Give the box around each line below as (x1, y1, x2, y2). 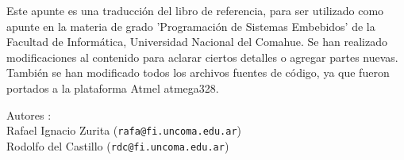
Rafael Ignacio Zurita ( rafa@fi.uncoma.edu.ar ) (6, 122, 242, 139)
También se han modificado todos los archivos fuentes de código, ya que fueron (6, 64, 390, 81)
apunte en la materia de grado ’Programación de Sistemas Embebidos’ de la (6, 17, 375, 34)
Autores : (6, 106, 52, 123)
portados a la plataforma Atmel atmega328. (6, 79, 219, 96)
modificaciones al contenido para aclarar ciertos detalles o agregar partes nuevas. (6, 48, 398, 65)
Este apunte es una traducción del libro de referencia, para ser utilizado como (6, 2, 384, 18)
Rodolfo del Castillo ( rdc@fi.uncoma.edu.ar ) (6, 137, 229, 154)
